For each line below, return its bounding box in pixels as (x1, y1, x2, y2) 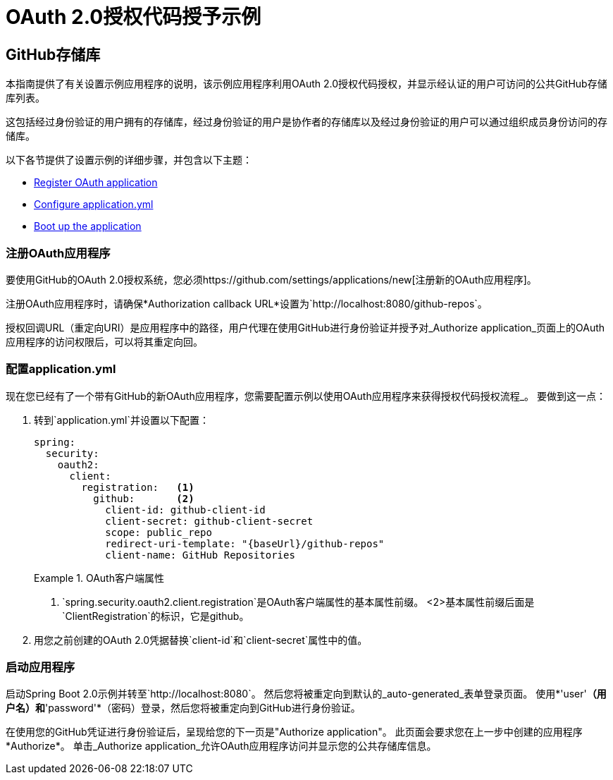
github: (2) (93, 492, 194, 504)
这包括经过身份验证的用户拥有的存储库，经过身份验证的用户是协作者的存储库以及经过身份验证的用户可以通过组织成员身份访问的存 (6, 116, 607, 128)
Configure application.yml (34, 198, 154, 211)
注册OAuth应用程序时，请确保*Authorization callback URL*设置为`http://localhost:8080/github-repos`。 (6, 297, 488, 310)
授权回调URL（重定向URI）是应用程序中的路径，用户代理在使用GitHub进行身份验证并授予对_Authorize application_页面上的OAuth (6, 321, 605, 334)
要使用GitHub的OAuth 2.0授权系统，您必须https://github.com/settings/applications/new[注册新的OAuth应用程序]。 (6, 273, 537, 286)
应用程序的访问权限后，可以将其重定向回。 (6, 335, 203, 348)
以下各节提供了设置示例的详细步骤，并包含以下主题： (6, 154, 252, 166)
